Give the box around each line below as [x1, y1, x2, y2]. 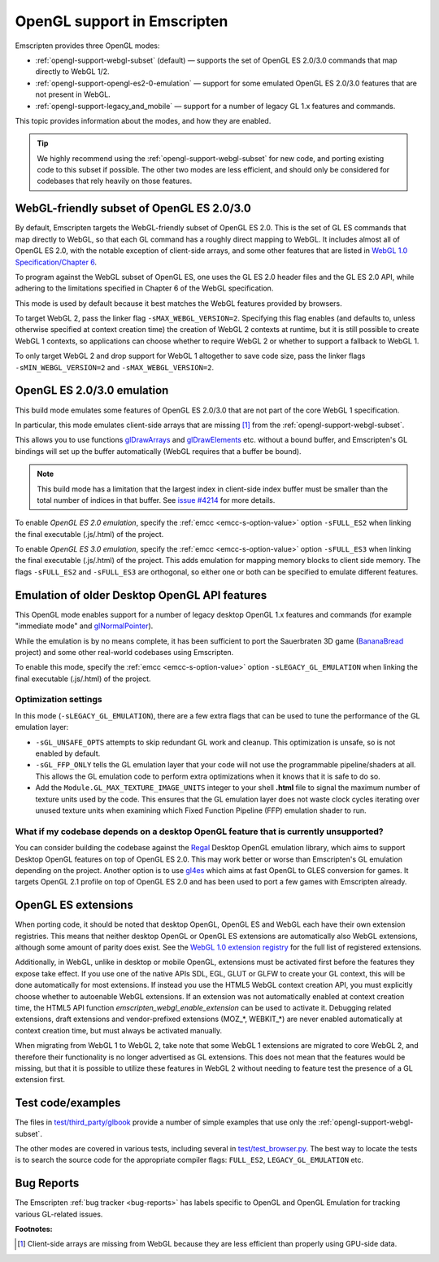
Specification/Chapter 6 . [15, 257, 98, 267]
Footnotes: [15, 1225, 53, 1234]
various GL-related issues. [15, 1209, 103, 1219]
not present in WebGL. [35, 90, 111, 99]
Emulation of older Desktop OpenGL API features [15, 588, 267, 602]
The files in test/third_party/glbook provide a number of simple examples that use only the [15, 1117, 317, 1127]
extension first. [15, 1075, 65, 1085]
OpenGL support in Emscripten [15, 12, 228, 30]
